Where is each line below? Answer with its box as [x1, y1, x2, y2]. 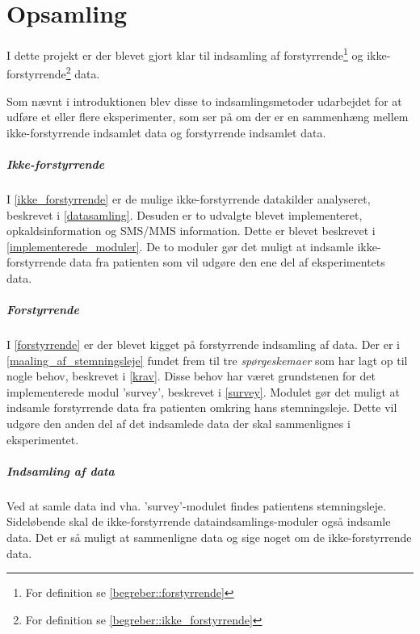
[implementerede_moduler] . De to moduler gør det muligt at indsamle [6, 237, 354, 254]
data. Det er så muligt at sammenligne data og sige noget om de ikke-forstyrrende [6, 529, 412, 545]
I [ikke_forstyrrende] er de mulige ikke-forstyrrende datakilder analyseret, [6, 190, 371, 207]
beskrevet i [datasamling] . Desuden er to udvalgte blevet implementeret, [6, 206, 363, 223]
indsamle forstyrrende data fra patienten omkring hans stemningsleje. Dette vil [6, 399, 397, 416]
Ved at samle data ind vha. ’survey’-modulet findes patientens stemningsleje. [6, 497, 386, 514]
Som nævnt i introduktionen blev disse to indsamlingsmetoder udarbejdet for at [6, 92, 402, 109]
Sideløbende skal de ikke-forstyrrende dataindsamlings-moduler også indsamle [6, 513, 391, 530]
